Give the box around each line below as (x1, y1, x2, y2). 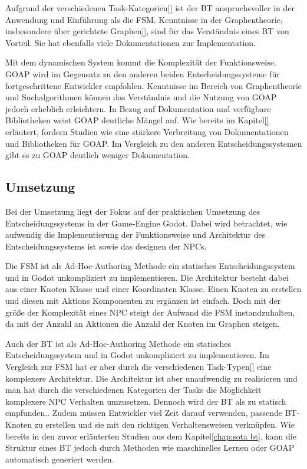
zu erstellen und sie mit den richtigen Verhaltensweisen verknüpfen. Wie (34, 418, 295, 431)
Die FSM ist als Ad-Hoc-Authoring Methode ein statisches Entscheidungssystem (5, 260, 295, 272)
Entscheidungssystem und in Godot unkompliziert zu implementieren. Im (5, 349, 269, 361)
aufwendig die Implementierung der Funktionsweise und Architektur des (5, 228, 266, 241)
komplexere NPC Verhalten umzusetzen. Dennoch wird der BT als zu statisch (5, 395, 286, 407)
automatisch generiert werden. (5, 452, 114, 465)
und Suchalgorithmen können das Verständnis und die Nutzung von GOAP (5, 91, 277, 103)
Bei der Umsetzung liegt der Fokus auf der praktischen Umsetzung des (5, 205, 260, 217)
